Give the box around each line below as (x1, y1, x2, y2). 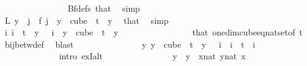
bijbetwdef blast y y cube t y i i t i (4, 37, 256, 50)
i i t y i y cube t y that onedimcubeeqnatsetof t (4, 26, 303, 38)
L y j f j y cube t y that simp (4, 13, 169, 26)
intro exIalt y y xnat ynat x (59, 50, 246, 62)
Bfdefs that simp (67, 2, 140, 14)
